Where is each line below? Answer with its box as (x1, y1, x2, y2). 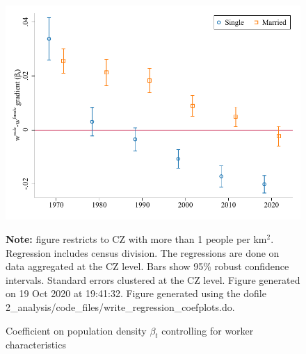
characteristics (6, 337, 66, 352)
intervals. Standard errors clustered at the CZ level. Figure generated (6, 272, 300, 287)
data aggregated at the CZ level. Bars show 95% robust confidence (6, 259, 289, 273)
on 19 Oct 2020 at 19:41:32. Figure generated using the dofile (6, 286, 266, 301)
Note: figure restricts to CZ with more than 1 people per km (6, 231, 267, 246)
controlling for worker (161, 323, 254, 337)
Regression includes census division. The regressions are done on (6, 245, 280, 260)
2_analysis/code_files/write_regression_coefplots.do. (6, 299, 235, 314)
